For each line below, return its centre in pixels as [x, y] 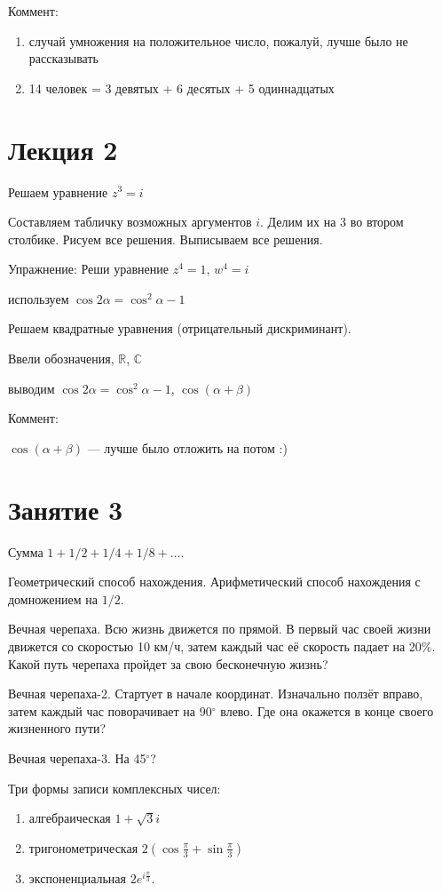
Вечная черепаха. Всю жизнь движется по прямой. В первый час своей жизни [220, 629]
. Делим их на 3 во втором [332, 222]
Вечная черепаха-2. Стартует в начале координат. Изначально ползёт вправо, [216, 694]
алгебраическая [70, 818]
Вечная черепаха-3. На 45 [77, 757]
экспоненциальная [78, 877]
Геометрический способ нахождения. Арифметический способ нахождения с [214, 582]
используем [39, 298]
